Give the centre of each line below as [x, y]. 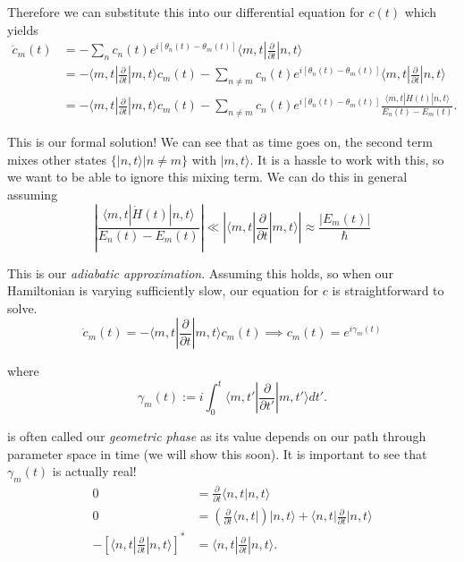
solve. [22, 307]
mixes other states [57, 159]
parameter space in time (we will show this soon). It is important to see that [217, 453]
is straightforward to [388, 290]
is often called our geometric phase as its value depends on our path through [217, 436]
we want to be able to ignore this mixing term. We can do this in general [207, 177]
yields [23, 29]
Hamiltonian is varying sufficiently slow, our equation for [163, 290]
